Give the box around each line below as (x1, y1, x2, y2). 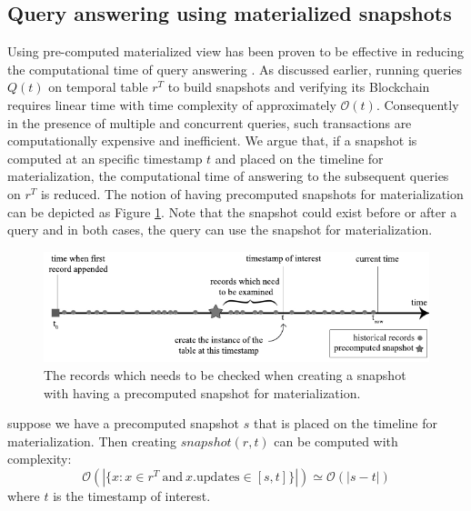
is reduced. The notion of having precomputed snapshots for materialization (40, 184, 464, 203)
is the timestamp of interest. (53, 486, 211, 505)
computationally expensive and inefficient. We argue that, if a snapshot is (7, 131, 417, 150)
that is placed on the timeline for (253, 414, 437, 433)
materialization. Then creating (7, 431, 176, 450)
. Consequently (376, 95, 459, 114)
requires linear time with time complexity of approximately (7, 95, 336, 114)
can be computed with (274, 431, 398, 450)
